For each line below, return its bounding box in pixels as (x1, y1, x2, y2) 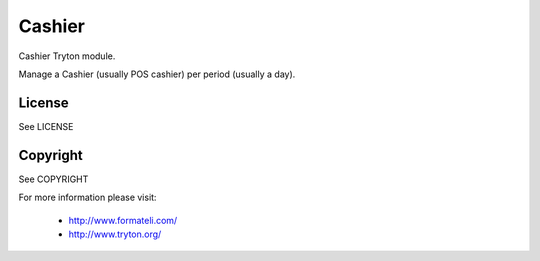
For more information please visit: (18, 191, 157, 204)
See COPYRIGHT (18, 173, 89, 185)
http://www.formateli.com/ (68, 214, 178, 226)
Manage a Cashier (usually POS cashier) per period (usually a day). (18, 68, 296, 80)
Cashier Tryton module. (18, 50, 116, 62)
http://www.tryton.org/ (68, 228, 162, 240)
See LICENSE (18, 120, 74, 132)
